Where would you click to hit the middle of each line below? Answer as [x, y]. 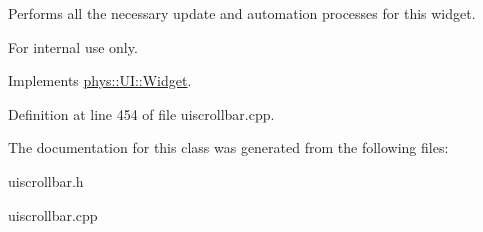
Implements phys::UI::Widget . [100, 80]
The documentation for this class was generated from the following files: [228, 147]
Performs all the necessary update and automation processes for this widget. [242, 13]
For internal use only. [73, 46]
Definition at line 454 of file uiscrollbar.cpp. [141, 113]
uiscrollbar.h [46, 180]
